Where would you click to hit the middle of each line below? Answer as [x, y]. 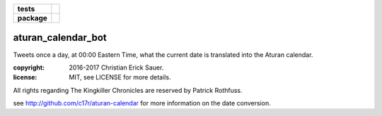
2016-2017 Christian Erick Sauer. [116, 67]
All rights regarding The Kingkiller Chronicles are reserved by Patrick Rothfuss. [128, 90]
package [32, 18]
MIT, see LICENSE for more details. [120, 77]
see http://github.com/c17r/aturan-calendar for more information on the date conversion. [142, 103]
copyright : [29, 67]
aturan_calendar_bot [60, 38]
